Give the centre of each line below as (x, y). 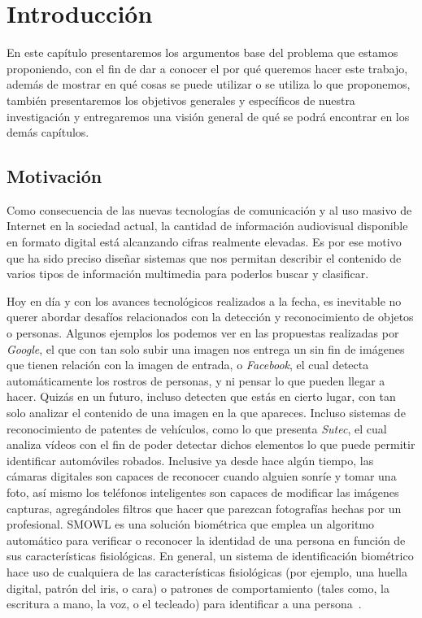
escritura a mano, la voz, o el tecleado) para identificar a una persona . (184, 604)
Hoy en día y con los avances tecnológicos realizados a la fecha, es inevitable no (204, 300)
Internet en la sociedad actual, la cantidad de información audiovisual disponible (207, 226)
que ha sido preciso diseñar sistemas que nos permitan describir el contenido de (204, 257)
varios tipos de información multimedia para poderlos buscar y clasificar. (188, 274)
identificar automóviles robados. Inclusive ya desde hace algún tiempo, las (190, 460)
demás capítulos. (48, 132)
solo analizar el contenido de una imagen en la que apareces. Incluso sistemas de (206, 413)
